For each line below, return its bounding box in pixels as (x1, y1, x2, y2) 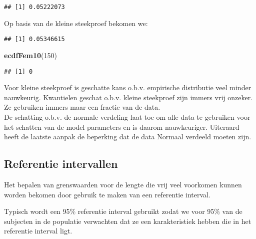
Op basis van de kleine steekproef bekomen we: (4, 18, 148, 28)
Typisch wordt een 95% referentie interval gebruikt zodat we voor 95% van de (4, 206, 242, 216)
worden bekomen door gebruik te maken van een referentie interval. (4, 189, 210, 199)
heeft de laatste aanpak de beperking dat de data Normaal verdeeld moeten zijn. (4, 131, 251, 142)
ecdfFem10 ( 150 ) (4, 50, 57, 60)
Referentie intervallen (4, 156, 118, 171)
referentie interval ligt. (4, 225, 72, 236)
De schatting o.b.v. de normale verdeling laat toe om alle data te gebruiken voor (4, 111, 250, 122)
